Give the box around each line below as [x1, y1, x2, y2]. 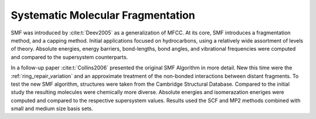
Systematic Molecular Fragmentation [11, 9, 195, 22]
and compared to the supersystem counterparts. [11, 53, 128, 61]
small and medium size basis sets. [11, 105, 94, 112]
